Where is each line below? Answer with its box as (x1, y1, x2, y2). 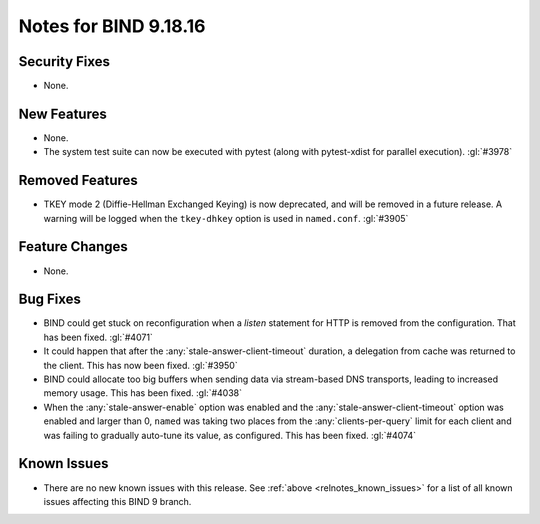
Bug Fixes (18, 291, 82, 308)
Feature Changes (18, 238, 129, 255)
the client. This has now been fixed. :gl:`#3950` (43, 359, 239, 371)
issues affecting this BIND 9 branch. (43, 495, 192, 507)
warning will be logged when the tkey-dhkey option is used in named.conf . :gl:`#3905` (43, 212, 409, 224)
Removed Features (18, 172, 139, 189)
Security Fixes (18, 53, 110, 70)
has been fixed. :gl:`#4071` (43, 331, 154, 343)
